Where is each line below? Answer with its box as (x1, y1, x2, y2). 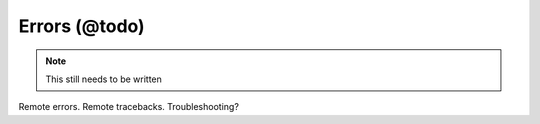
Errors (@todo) (18, 15, 145, 37)
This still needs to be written (45, 73, 162, 85)
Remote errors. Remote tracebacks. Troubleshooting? (18, 101, 240, 113)
